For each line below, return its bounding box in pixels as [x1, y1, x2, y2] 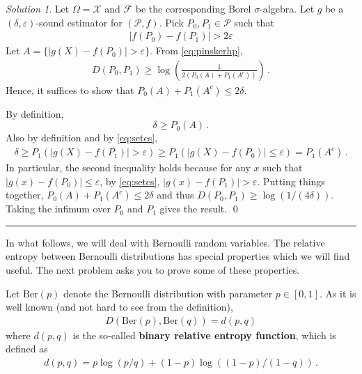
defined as [6, 341, 48, 356]
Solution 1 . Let [6, 1, 70, 15]
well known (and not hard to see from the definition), [6, 299, 233, 314]
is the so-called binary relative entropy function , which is [72, 327, 336, 342]
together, [6, 187, 44, 202]
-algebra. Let [260, 1, 315, 15]
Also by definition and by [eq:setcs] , [6, 130, 158, 145]
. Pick [159, 15, 184, 29]
